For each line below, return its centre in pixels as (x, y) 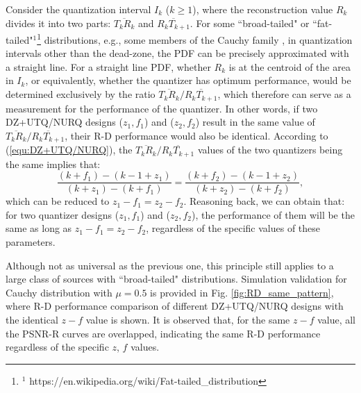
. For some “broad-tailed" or (250, 23)
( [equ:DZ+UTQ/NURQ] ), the (69, 150)
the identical (32, 320)
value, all (337, 320)
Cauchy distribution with (59, 292)
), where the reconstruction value (263, 9)
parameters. (31, 242)
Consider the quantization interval (78, 9)
